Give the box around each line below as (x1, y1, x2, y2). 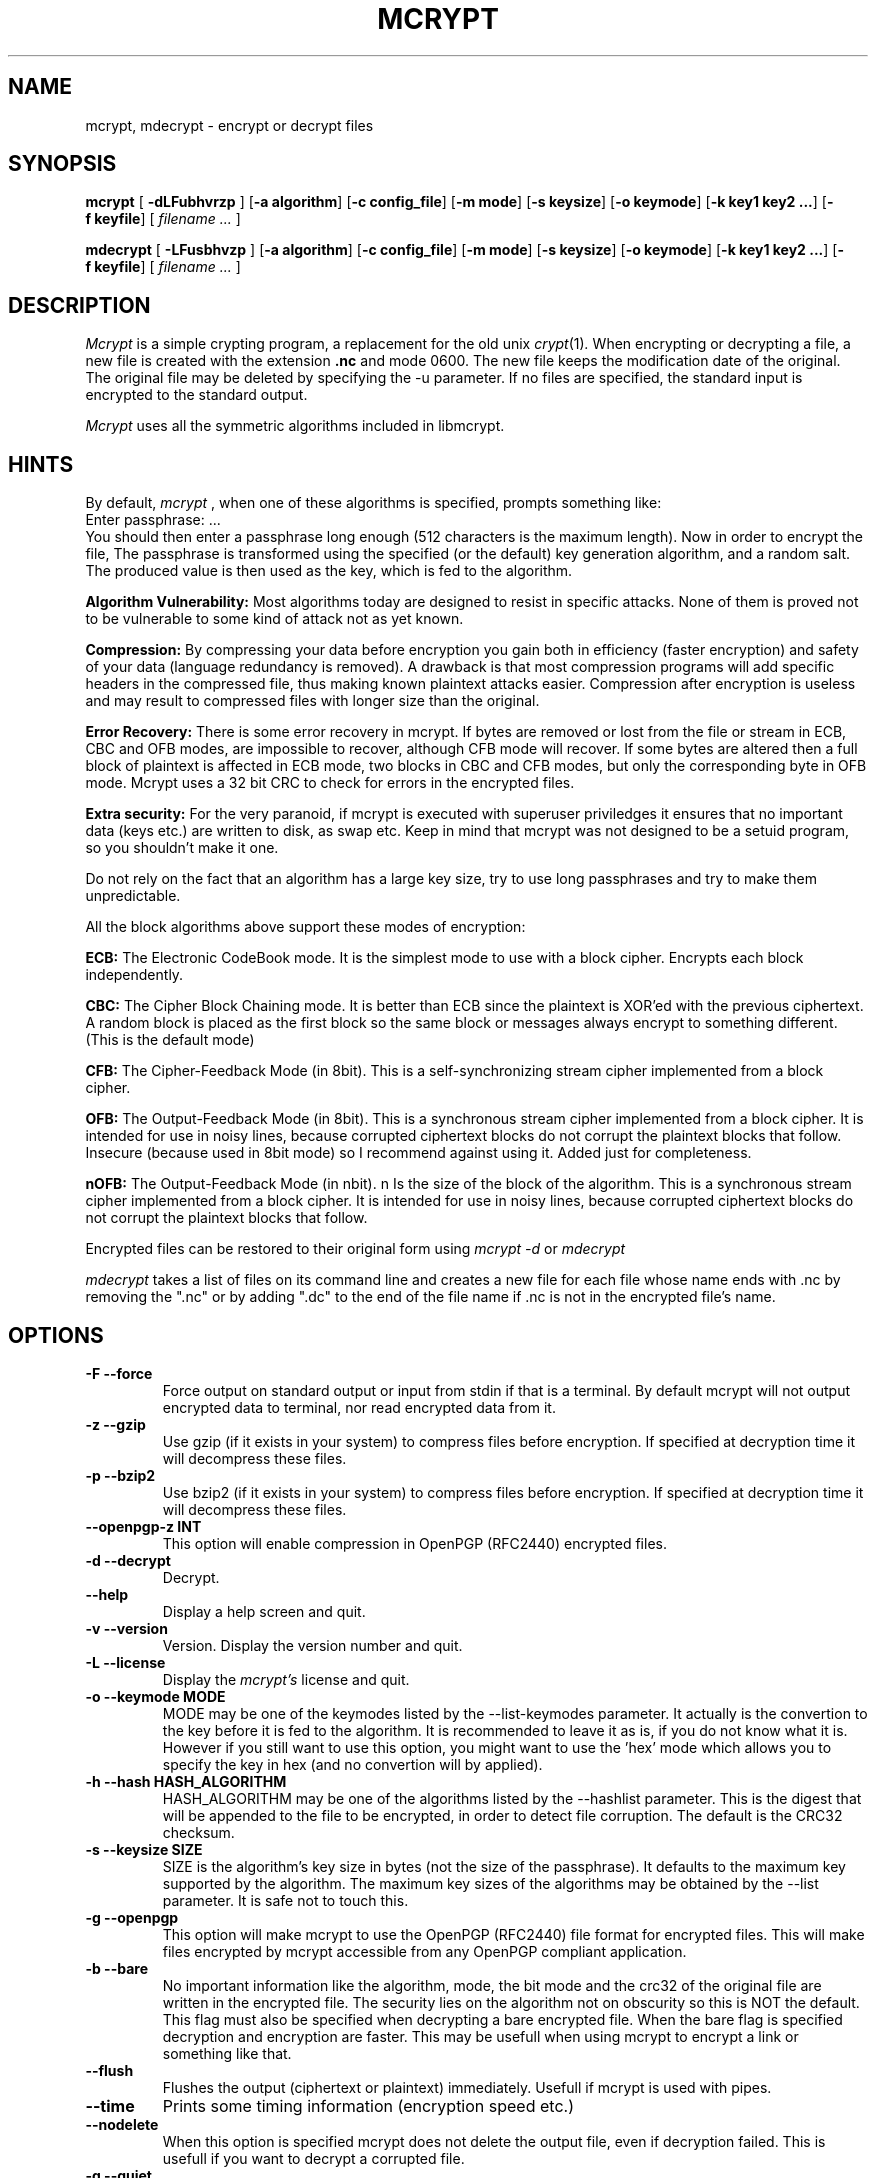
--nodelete (85, 2115, 159, 2133)
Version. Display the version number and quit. (162, 1636, 463, 1654)
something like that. (162, 2044, 292, 2062)
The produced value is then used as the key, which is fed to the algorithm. (85, 562, 573, 580)
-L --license (85, 1653, 166, 1671)
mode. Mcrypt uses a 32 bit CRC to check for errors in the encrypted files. (85, 774, 575, 792)
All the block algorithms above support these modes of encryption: (85, 918, 526, 936)
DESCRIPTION (8, 292, 151, 318)
